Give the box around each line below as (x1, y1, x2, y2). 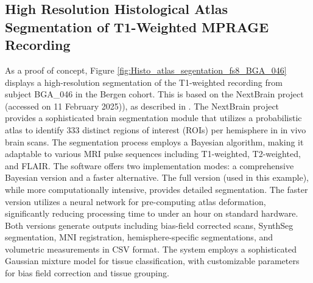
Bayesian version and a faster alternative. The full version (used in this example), (5, 171, 309, 184)
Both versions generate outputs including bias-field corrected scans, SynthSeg (5, 218, 294, 231)
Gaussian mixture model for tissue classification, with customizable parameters (5, 254, 300, 267)
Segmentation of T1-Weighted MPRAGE (5, 17, 269, 36)
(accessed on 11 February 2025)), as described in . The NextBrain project (5, 99, 280, 112)
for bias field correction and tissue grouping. (5, 267, 169, 279)
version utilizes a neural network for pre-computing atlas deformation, (5, 195, 266, 208)
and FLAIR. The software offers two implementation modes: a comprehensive (5, 159, 294, 172)
